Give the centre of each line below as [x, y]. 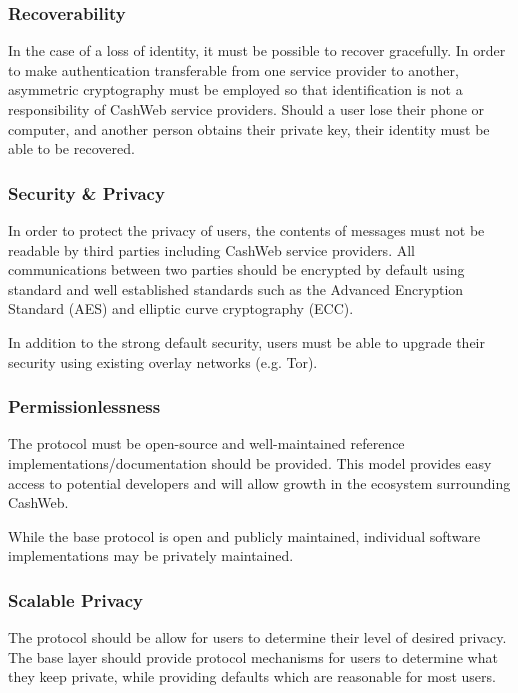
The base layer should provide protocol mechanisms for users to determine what [253, 656]
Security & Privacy [86, 192]
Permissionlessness [84, 406]
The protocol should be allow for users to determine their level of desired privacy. [257, 637]
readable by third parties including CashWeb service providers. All [211, 249]
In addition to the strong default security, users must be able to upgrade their [246, 341]
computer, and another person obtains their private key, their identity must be [249, 128]
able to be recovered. [71, 148]
